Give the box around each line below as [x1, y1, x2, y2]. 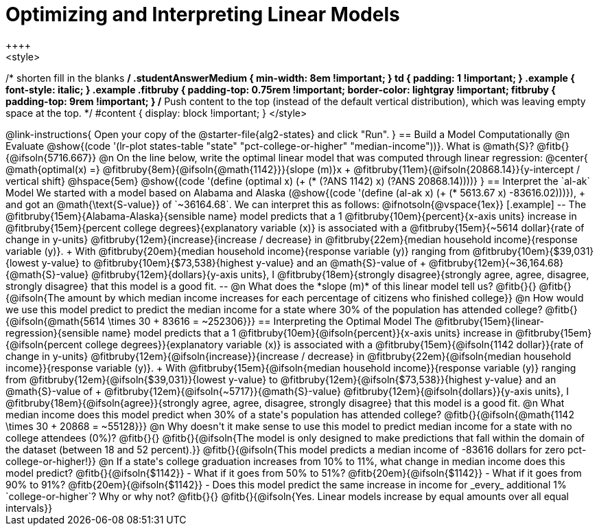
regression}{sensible [5, 326, 99, 339]
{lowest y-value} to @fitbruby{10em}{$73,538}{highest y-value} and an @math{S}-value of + [5, 256, 427, 269]
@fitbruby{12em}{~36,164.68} [429, 256, 564, 269]
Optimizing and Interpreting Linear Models [5, 3, 400, 26]
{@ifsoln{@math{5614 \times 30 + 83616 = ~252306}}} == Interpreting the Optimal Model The [5, 315, 432, 327]
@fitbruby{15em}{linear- [434, 315, 545, 327]
